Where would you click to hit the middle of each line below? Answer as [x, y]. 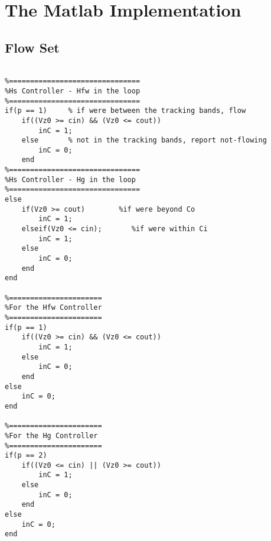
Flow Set [32, 47]
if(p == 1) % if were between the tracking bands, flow [125, 111]
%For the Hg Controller [51, 435]
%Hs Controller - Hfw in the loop [73, 91]
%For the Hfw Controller [53, 308]
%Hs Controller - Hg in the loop [70, 179]
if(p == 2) [26, 456]
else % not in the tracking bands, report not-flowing [144, 140]
